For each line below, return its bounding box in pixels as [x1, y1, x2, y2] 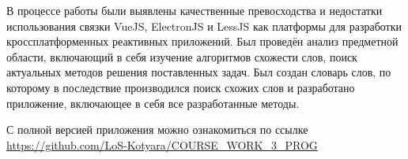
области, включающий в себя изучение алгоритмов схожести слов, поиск [6, 48, 357, 65]
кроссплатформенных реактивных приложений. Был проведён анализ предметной [6, 33, 399, 50]
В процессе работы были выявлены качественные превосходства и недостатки [6, 2, 383, 18]
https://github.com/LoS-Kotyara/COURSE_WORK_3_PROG [6, 136, 318, 153]
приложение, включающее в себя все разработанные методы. [6, 94, 300, 111]
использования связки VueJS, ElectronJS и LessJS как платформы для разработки [6, 17, 402, 34]
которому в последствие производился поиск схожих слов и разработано [6, 79, 355, 95]
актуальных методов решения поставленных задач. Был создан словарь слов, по [6, 64, 391, 80]
